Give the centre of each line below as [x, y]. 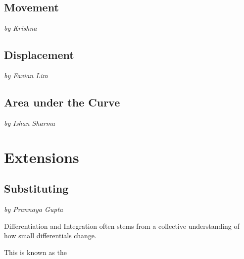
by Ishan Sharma [30, 123]
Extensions [42, 157]
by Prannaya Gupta [34, 209]
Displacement [39, 55]
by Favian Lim [26, 75]
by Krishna [21, 28]
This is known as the [35, 252]
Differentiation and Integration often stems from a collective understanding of [122, 226]
